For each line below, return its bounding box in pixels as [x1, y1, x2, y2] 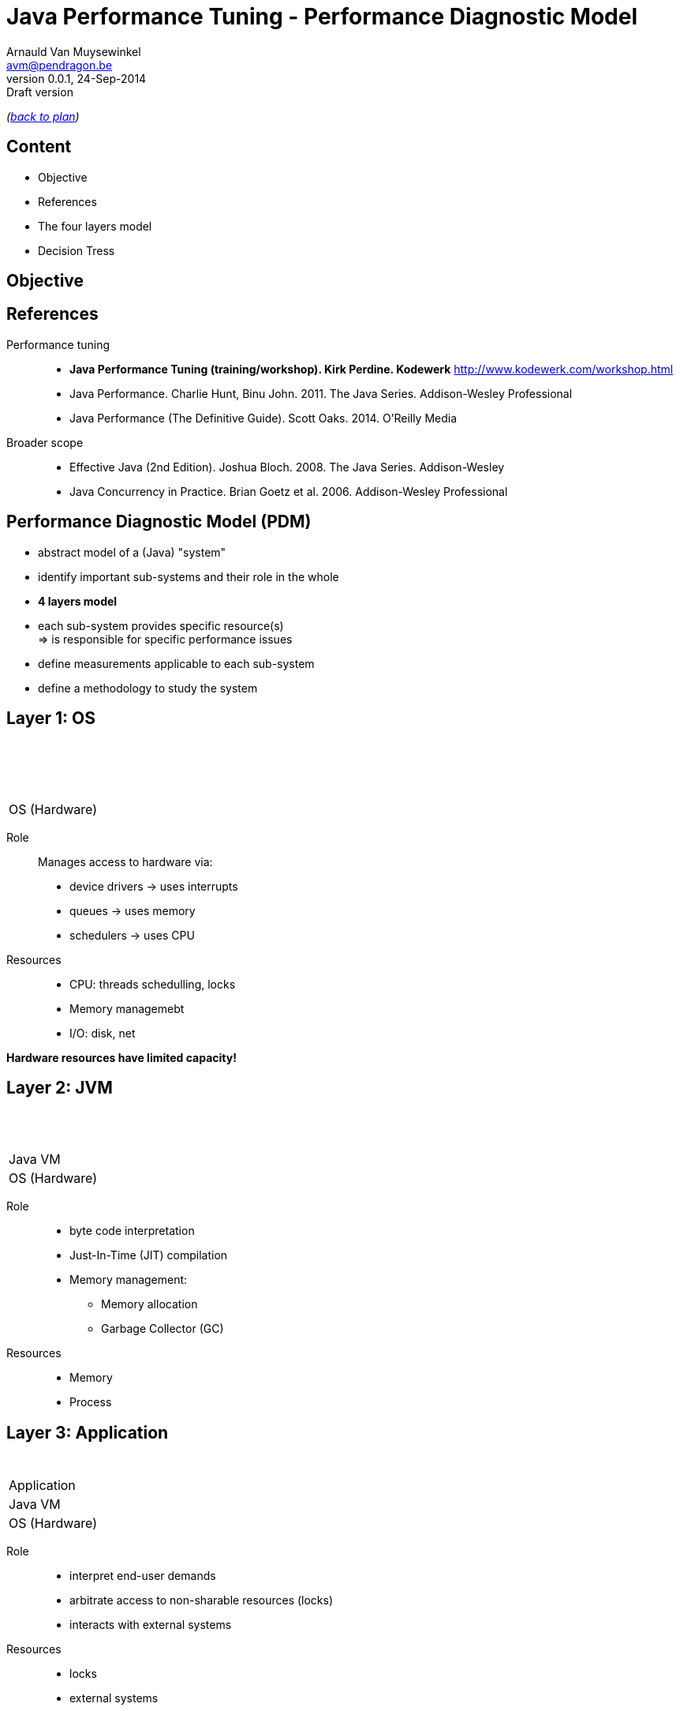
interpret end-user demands [69, 1569, 216, 1583]
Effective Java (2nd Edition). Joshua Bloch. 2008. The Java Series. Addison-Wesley [69, 460, 505, 474]
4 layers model [38, 594, 118, 608]
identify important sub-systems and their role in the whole [38, 569, 339, 583]
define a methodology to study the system [38, 681, 258, 695]
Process [69, 1395, 112, 1409]
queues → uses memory [69, 903, 196, 917]
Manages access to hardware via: [38, 854, 213, 869]
